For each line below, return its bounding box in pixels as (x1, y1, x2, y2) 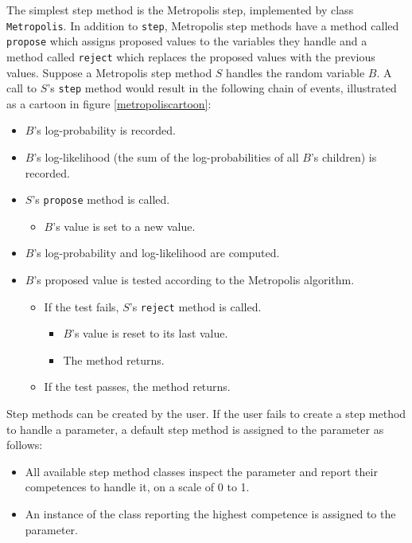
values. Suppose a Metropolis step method (6, 64, 212, 80)
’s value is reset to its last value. (72, 325, 228, 342)
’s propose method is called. (32, 191, 170, 208)
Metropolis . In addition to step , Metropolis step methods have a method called (6, 17, 399, 33)
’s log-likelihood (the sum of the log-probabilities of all (33, 149, 299, 165)
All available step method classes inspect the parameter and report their (25, 463, 378, 479)
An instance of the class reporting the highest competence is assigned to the (25, 506, 396, 522)
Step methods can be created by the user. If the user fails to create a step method (6, 405, 406, 422)
